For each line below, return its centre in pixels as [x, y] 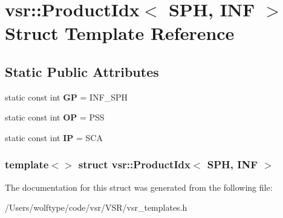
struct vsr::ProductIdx [134, 164]
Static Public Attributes [82, 71]
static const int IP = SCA [54, 137]
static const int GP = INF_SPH [67, 97]
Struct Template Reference [120, 33]
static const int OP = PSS [55, 117]
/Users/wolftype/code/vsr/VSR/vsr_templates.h [96, 207]
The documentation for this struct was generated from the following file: [139, 187]
